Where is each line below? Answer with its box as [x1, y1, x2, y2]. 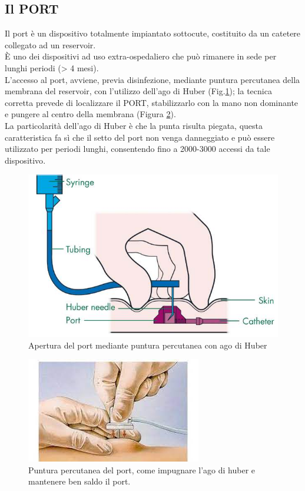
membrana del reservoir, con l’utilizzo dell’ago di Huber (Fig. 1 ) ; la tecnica [5, 85, 272, 97]
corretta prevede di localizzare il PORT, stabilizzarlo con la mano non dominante [5, 96, 299, 108]
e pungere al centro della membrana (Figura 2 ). [5, 108, 176, 120]
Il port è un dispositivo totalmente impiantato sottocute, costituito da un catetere [5, 27, 301, 39]
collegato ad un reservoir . [5, 38, 96, 51]
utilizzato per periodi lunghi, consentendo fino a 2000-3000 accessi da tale [5, 142, 270, 155]
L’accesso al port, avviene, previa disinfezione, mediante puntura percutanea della [5, 73, 300, 85]
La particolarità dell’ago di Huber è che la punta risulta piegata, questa [5, 119, 263, 131]
